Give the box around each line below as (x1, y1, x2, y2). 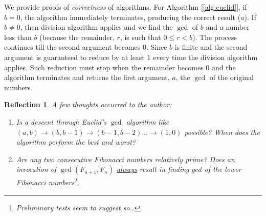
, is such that (120, 31, 161, 42)
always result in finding (116, 164, 189, 174)
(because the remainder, (39, 31, 115, 42)
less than (4, 31, 32, 42)
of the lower (204, 164, 241, 174)
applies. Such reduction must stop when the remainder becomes (4, 62, 204, 72)
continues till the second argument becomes (4, 42, 141, 52)
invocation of (16, 164, 57, 174)
